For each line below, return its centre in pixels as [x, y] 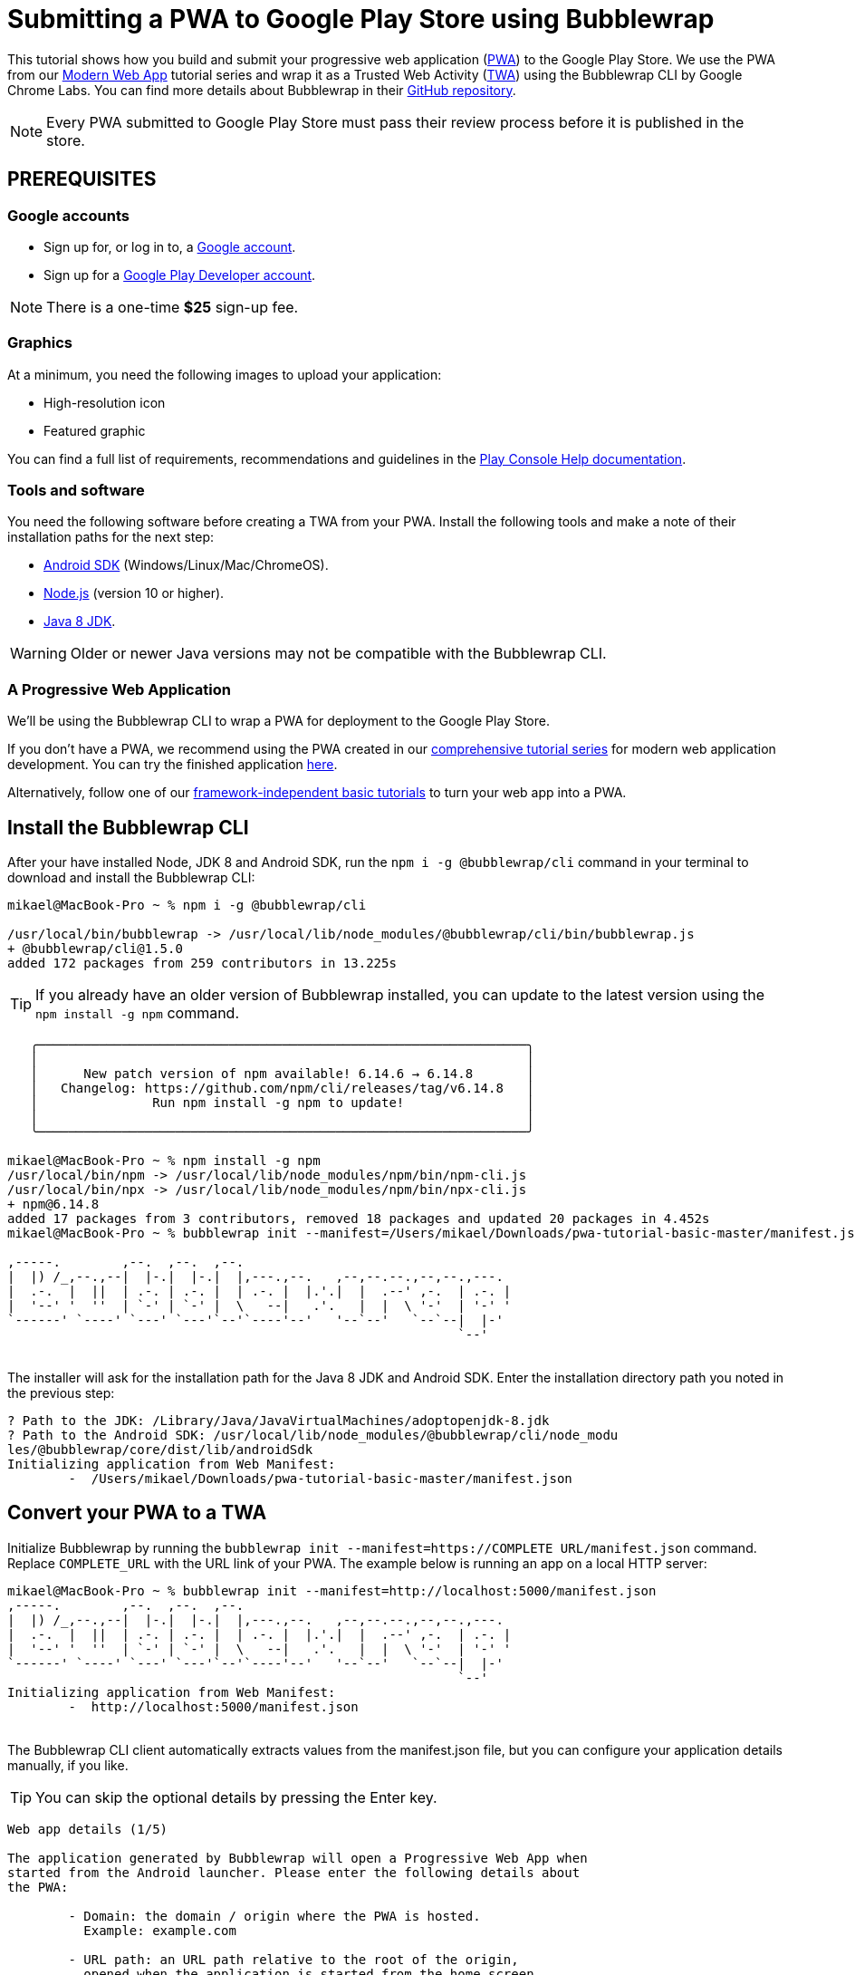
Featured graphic [95, 430]
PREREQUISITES [82, 179]
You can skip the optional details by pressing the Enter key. [236, 1797]
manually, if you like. [68, 1765]
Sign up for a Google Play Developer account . [180, 275]
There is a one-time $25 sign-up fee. [173, 307]
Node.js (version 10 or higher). [134, 593]
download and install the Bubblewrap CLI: [131, 878]
